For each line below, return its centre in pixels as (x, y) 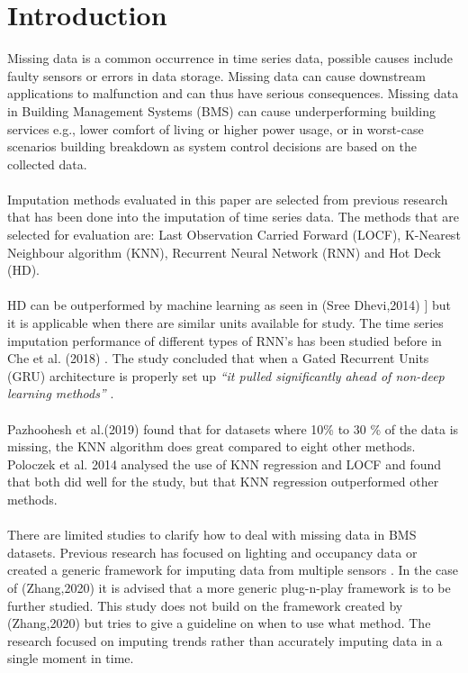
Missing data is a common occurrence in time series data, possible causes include (230, 58)
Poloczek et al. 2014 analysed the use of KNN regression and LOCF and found (225, 464)
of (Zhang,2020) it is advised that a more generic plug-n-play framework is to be (229, 587)
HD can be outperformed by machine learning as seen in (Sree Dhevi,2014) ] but (229, 305)
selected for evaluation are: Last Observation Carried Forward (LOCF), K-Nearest (234, 235)
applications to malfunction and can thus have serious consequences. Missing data (233, 93)
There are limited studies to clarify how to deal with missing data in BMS (212, 535)
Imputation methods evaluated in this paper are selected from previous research (228, 199)
